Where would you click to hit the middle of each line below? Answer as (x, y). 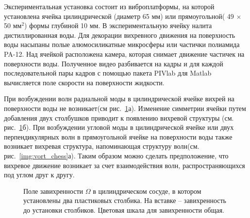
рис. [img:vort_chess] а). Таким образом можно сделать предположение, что (116, 155)
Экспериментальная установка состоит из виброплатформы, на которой (109, 6)
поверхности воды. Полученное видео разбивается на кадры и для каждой (114, 63)
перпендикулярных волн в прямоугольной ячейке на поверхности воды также (118, 136)
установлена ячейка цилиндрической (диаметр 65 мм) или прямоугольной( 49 (119, 16)
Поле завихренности (53, 191)
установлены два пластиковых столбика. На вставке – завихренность (125, 200)
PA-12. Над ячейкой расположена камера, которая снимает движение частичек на (124, 54)
